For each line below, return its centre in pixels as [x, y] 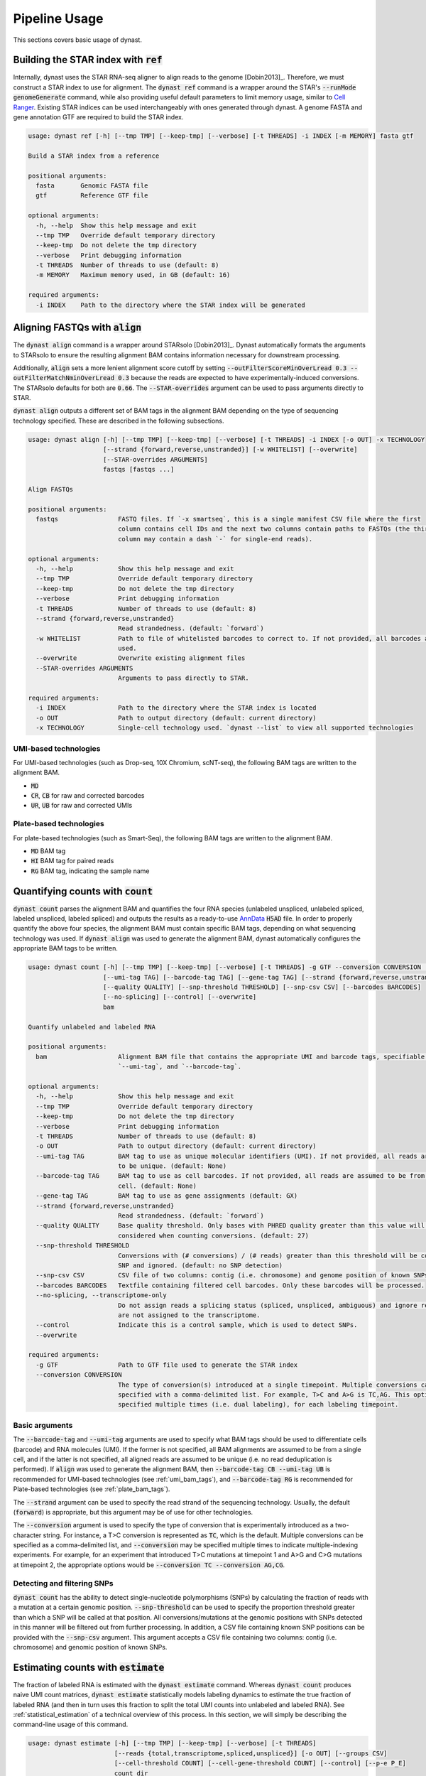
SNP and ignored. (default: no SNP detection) [200, 1265]
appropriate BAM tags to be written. [66, 948]
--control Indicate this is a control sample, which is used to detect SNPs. [197, 1325]
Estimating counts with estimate [89, 1667]
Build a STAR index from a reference [94, 156]
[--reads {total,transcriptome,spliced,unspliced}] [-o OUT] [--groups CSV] [251, 1753]
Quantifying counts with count [83, 891]
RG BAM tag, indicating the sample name [90, 871]
